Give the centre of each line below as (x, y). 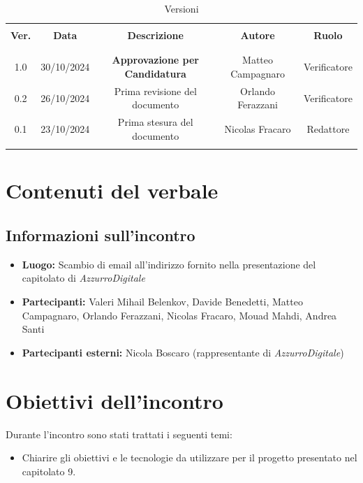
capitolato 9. (49, 471)
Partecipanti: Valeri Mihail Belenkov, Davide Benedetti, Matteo (162, 302)
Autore (258, 35)
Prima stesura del (155, 122)
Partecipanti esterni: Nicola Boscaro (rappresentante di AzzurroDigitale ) (183, 352)
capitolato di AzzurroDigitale (83, 278)
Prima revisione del (155, 91)
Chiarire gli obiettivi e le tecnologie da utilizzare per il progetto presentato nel (190, 457)
